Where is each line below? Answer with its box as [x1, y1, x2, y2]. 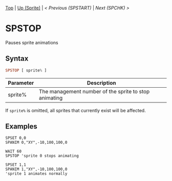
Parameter [8, 79, 34, 86]
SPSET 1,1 [5, 162, 27, 168]
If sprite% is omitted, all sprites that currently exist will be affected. [5, 107, 146, 113]
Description [87, 79, 116, 86]
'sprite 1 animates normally [5, 171, 68, 176]
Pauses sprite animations [5, 39, 58, 45]
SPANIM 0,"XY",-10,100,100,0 [5, 140, 68, 145]
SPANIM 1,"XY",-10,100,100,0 [5, 167, 68, 172]
